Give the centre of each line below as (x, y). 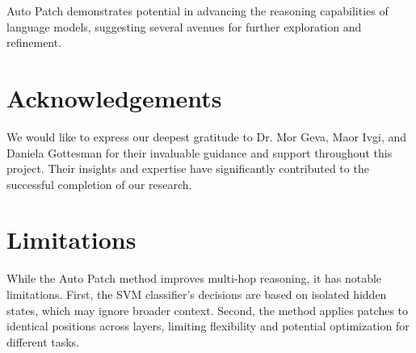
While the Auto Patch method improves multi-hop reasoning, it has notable (194, 278)
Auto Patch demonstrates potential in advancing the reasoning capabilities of (197, 11)
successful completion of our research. (99, 184)
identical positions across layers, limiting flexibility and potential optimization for (208, 326)
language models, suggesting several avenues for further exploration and (184, 26)
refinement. (34, 42)
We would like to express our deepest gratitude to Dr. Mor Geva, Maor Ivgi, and (207, 136)
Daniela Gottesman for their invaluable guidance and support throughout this (200, 152)
